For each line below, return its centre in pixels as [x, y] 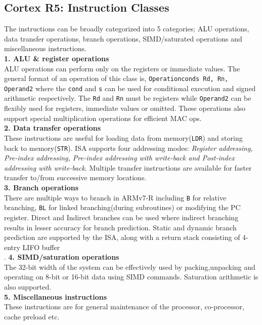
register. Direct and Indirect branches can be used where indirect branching [121, 217]
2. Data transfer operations [53, 128]
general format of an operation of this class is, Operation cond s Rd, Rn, [116, 78]
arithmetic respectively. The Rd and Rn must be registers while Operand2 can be [128, 98]
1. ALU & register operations [57, 58]
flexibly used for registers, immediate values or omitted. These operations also [125, 108]
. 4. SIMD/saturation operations [62, 257]
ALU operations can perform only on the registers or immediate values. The [122, 68]
